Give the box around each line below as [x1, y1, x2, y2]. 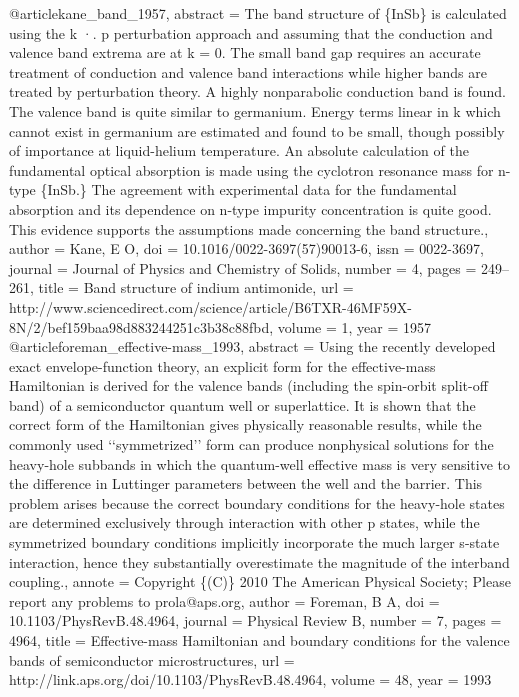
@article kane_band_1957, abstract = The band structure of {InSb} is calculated [9, 3, 507, 23]
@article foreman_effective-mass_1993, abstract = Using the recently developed [9, 336, 496, 357]
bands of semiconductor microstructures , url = [9, 649, 295, 670]
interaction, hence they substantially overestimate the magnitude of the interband [9, 551, 510, 572]
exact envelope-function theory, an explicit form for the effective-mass [9, 355, 436, 376]
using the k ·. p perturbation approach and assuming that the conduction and [9, 22, 493, 43]
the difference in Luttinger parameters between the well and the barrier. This [9, 473, 483, 494]
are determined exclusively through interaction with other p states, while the [9, 512, 480, 533]
